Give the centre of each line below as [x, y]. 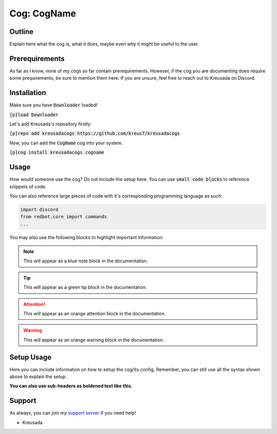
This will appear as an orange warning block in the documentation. [94, 340]
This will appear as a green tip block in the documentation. [85, 287]
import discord [39, 209]
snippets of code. [28, 186]
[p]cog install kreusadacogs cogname [57, 152]
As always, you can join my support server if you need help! [73, 413]
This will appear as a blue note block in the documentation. [86, 261]
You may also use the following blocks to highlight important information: [86, 237]
